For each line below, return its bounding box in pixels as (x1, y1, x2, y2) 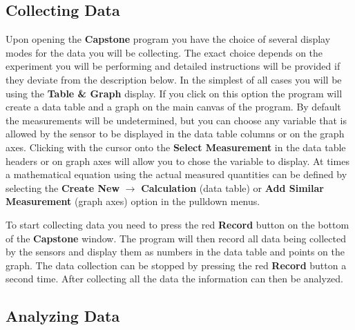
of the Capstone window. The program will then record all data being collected (6, 231, 346, 245)
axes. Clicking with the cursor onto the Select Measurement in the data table (6, 139, 346, 154)
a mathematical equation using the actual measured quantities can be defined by (6, 167, 347, 182)
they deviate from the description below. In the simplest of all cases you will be (6, 72, 342, 86)
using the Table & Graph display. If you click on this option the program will (6, 86, 343, 100)
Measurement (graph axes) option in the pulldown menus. (6, 194, 260, 208)
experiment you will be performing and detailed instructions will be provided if (6, 59, 340, 73)
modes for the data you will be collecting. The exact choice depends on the (6, 45, 323, 59)
